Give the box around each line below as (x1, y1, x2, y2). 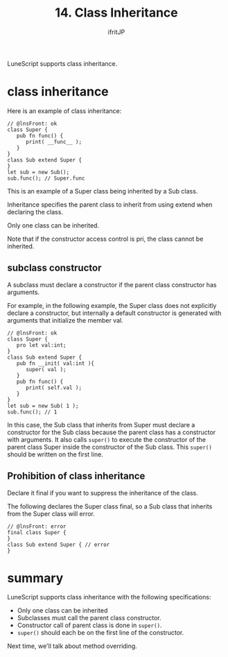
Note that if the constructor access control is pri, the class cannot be (7, 234, 204, 243)
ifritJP (107, 28, 125, 36)
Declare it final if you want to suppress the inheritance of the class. (7, 488, 199, 497)
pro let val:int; (16, 341, 67, 348)
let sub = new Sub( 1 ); (7, 402, 79, 409)
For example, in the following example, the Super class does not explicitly (7, 301, 217, 309)
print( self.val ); (25, 384, 82, 391)
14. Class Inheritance (55, 5, 178, 21)
